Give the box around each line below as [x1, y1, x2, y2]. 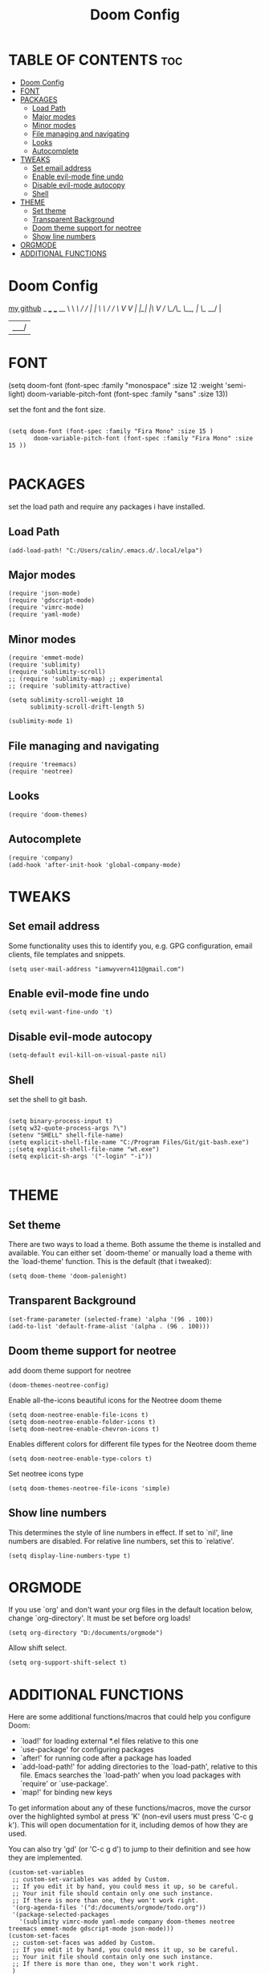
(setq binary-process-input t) [8, 1117, 113, 1125]
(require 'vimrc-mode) [8, 604, 84, 612]
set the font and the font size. [8, 404, 106, 414]
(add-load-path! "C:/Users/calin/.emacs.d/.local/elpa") [8, 546, 203, 555]
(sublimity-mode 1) [8, 717, 74, 725]
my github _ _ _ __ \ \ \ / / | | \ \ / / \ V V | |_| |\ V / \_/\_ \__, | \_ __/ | [8, 304, 222, 313]
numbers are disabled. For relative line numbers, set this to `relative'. [8, 1536, 234, 1546]
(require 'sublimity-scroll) [8, 668, 106, 676]
